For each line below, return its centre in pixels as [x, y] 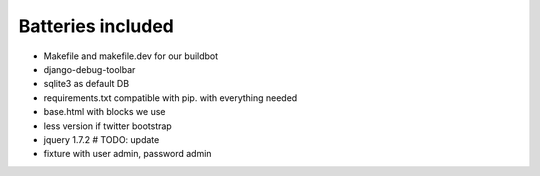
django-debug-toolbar [89, 69]
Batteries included [96, 26]
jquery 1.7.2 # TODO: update [101, 139]
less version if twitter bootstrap [107, 126]
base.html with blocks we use [104, 112]
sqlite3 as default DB [86, 84]
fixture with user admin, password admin [127, 154]
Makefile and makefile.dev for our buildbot [131, 56]
